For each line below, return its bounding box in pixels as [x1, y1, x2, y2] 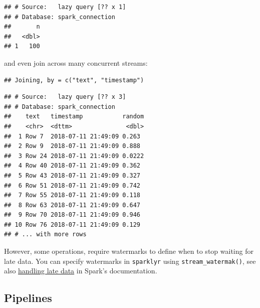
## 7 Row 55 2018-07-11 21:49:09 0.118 [4, 192, 141, 199]
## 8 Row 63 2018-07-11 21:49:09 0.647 [4, 201, 141, 209]
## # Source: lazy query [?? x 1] [4, 4, 126, 11]
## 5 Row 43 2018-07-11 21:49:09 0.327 [4, 172, 141, 179]
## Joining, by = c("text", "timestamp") [4, 76, 144, 84]
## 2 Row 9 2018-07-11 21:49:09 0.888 [4, 142, 141, 150]
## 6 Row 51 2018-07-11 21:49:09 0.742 [4, 182, 141, 189]
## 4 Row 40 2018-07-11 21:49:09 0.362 [4, 162, 141, 170]
